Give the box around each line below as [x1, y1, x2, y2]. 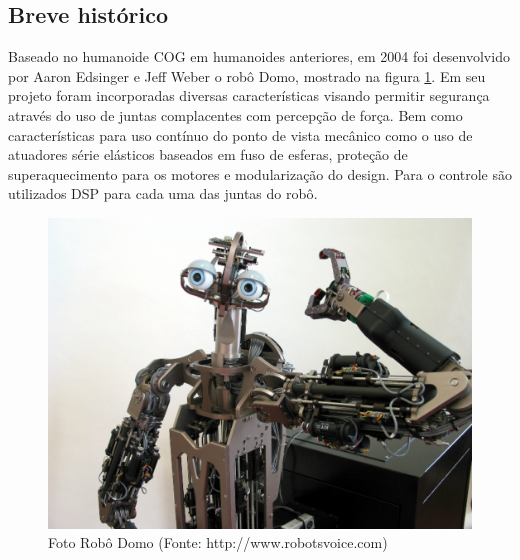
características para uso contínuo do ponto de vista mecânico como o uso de [8, 124, 473, 145]
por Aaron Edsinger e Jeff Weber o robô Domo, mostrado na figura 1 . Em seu [8, 65, 486, 86]
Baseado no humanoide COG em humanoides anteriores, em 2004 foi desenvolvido [8, 46, 510, 67]
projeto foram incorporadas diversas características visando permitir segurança [8, 85, 490, 106]
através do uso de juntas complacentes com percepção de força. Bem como [8, 104, 463, 125]
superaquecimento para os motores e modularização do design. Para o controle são [8, 163, 512, 184]
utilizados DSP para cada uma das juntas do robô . [8, 183, 318, 204]
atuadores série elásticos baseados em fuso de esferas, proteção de [8, 144, 408, 165]
